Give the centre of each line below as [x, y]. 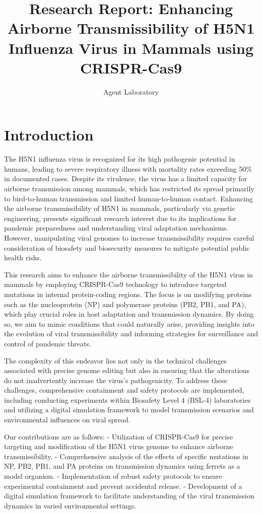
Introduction [49, 135]
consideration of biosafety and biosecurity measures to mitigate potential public [127, 247]
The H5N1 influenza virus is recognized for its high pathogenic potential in [120, 159]
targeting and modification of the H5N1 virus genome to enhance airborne [119, 446]
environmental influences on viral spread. [67, 420]
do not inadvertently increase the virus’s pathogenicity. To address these [116, 380]
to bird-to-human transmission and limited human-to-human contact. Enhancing [128, 198]
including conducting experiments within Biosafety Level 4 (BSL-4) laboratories [127, 399]
